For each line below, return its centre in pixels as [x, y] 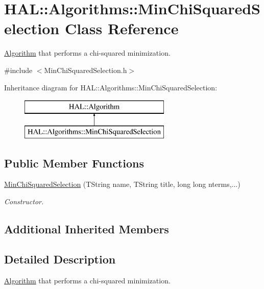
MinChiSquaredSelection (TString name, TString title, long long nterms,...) [122, 184]
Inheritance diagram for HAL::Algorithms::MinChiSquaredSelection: [111, 87]
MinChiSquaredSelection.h [86, 70]
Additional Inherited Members [87, 229]
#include [18, 70]
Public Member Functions [74, 163]
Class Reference [122, 28]
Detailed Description [60, 259]
